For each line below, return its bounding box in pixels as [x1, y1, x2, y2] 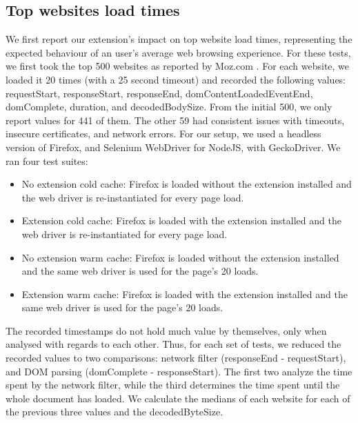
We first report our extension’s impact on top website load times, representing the [6, 32, 352, 46]
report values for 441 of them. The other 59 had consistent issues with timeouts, [6, 112, 345, 127]
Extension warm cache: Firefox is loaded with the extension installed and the [21, 286, 348, 301]
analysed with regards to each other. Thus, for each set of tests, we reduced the [6, 337, 341, 351]
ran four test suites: [6, 153, 88, 168]
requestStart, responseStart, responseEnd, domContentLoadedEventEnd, [6, 86, 313, 100]
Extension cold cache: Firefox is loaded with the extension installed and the [21, 213, 341, 228]
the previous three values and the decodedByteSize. [6, 404, 223, 419]
